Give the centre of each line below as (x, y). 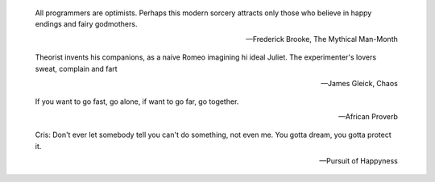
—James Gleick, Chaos (359, 83)
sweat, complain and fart (76, 68)
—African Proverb (368, 116)
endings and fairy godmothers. (86, 24)
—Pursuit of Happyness (358, 160)
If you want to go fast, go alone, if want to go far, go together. (137, 101)
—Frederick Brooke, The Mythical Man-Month (322, 39)
